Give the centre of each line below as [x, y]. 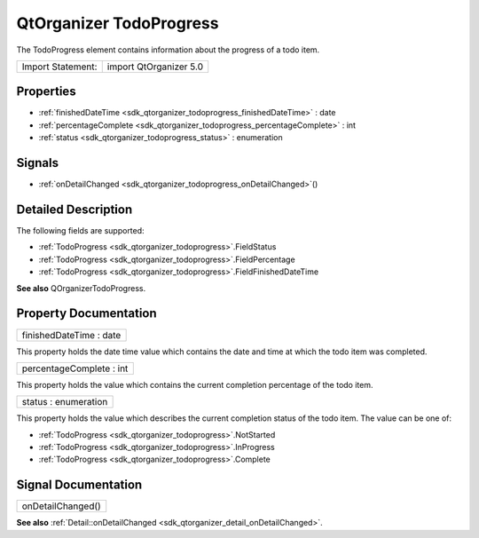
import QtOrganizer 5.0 [155, 67]
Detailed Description [75, 209]
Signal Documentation [79, 485]
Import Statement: [59, 67]
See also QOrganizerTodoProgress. [81, 288]
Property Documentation [86, 314]
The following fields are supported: [81, 231]
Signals [38, 163]
